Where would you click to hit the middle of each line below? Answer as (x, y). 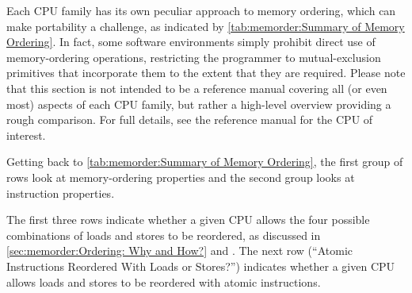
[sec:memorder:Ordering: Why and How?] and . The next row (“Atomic (179, 251)
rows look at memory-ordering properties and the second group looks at (181, 177)
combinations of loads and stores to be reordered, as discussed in (164, 235)
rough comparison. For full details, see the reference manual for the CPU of (190, 120)
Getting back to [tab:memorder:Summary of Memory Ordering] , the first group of (205, 162)
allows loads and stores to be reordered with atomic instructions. (164, 281)
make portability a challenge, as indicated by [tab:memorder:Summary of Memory (206, 26)
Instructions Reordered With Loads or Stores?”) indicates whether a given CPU (201, 266)
